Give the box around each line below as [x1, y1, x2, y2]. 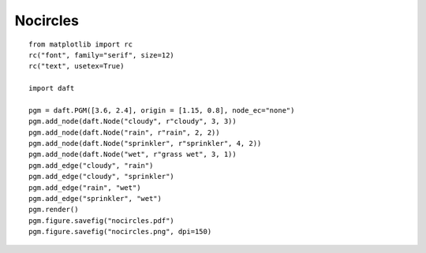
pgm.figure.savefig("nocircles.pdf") [28, 216, 175, 225]
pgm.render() [28, 205, 79, 214]
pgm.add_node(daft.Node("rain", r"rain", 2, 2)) [28, 128, 220, 137]
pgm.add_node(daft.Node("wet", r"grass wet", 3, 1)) [28, 150, 237, 159]
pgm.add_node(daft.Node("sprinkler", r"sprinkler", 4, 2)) [28, 139, 262, 148]
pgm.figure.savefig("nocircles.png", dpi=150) [28, 227, 212, 236]
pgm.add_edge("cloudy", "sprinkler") [28, 172, 175, 181]
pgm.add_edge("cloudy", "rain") [28, 161, 154, 169]
